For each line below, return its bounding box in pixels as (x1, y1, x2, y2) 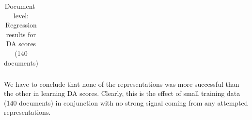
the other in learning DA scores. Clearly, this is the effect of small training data (4, 88, 240, 98)
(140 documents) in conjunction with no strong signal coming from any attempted (4, 97, 248, 107)
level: (13, 10, 29, 20)
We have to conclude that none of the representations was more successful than (4, 79, 239, 89)
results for (6, 29, 36, 39)
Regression (5, 20, 37, 30)
